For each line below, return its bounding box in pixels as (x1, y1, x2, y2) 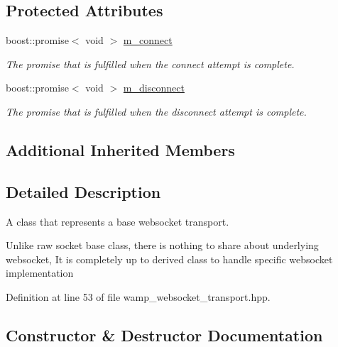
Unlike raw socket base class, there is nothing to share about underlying (6, 238, 319, 253)
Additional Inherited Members (6, 138, 235, 160)
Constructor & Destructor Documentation (6, 324, 323, 346)
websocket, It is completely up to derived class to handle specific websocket (6, 251, 333, 266)
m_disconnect (123, 80, 185, 95)
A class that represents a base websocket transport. (6, 214, 229, 228)
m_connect (123, 33, 173, 48)
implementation (6, 265, 74, 280)
